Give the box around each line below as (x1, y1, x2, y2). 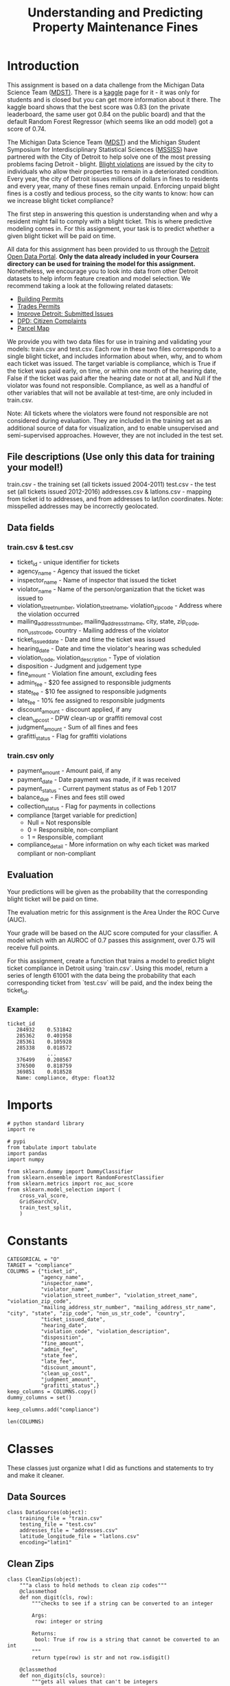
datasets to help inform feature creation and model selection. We (7, 274, 191, 283)
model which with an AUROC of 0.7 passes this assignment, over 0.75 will (7, 936, 216, 944)
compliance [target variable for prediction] (16, 811, 137, 820)
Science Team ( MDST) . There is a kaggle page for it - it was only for (7, 88, 200, 96)
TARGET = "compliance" (7, 1262, 72, 1269)
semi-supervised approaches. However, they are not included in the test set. (7, 431, 224, 439)
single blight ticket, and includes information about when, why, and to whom (7, 352, 223, 360)
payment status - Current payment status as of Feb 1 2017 (16, 784, 177, 794)
